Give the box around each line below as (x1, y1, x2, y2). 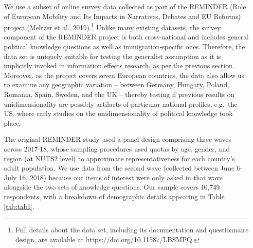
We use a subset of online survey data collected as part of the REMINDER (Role (4, 1, 246, 11)
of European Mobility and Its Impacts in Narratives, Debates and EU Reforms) (4, 11, 241, 21)
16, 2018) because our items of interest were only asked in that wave (18, 172, 223, 182)
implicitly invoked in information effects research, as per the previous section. (4, 60, 235, 71)
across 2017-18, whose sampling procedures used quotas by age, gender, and (4, 143, 230, 153)
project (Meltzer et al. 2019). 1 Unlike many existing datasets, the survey (4, 21, 221, 32)
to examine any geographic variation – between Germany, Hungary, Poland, (4, 79, 230, 90)
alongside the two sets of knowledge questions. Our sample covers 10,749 (4, 182, 220, 192)
